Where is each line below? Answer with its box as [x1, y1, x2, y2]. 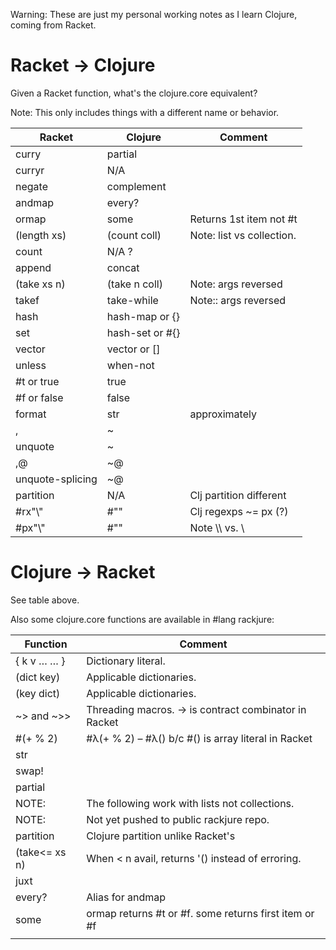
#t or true [15, 374, 60, 388]
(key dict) [15, 686, 61, 700]
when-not [106, 358, 155, 372]
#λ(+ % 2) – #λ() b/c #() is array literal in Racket [86, 731, 313, 745]
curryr [15, 163, 45, 177]
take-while [106, 293, 159, 307]
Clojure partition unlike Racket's [86, 829, 236, 843]
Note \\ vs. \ [189, 520, 245, 534]
